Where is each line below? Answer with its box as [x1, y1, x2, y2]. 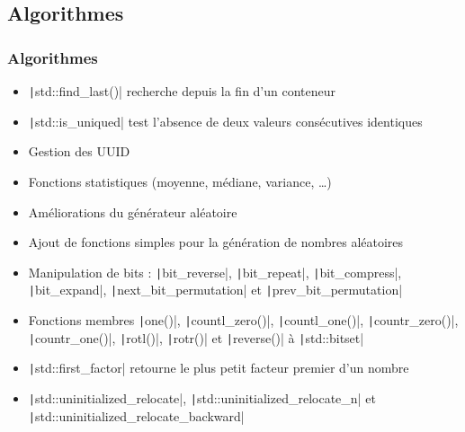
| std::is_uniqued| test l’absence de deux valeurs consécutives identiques [28, 111, 423, 130]
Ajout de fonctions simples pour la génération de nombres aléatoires [28, 233, 404, 251]
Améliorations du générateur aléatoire [28, 202, 237, 221]
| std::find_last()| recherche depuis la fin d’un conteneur [28, 82, 336, 100]
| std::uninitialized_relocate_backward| [28, 406, 245, 425]
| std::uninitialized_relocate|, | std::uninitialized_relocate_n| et [28, 388, 376, 407]
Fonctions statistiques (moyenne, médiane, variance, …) [28, 172, 332, 190]
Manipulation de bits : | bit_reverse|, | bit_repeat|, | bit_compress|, [28, 262, 402, 281]
